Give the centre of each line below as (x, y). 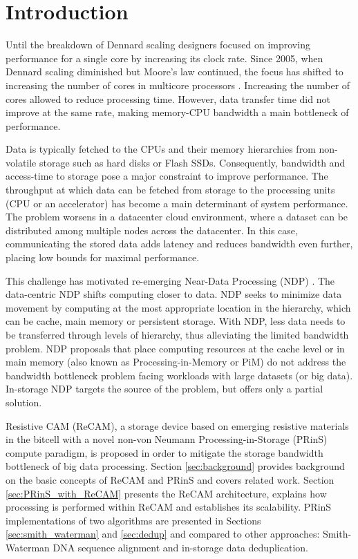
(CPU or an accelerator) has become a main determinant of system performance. (177, 203)
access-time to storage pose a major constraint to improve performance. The (167, 176)
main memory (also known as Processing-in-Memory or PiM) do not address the (176, 362)
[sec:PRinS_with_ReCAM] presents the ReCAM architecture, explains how (166, 493)
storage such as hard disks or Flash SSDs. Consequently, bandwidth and (192, 162)
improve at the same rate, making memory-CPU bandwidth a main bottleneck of (177, 112)
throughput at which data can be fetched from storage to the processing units (170, 190)
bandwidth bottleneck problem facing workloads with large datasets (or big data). (179, 375)
